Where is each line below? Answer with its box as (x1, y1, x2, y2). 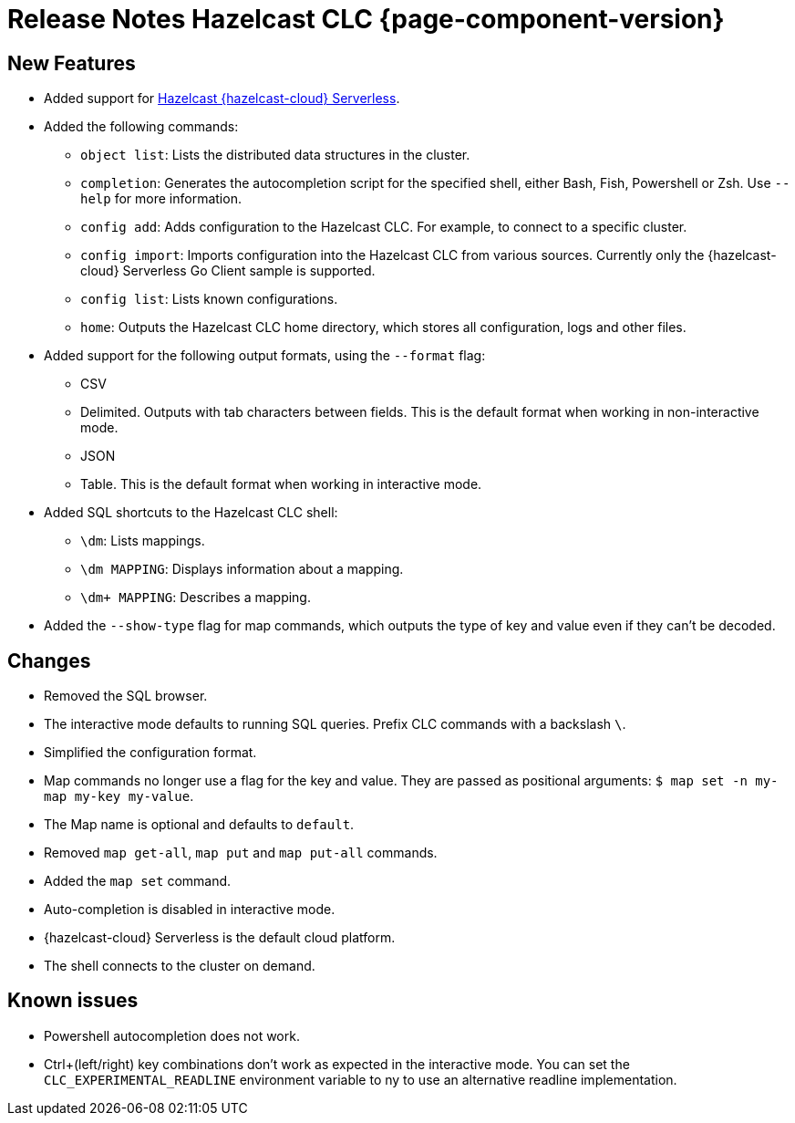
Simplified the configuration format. (44, 744, 257, 761)
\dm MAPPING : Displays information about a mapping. (80, 561, 404, 577)
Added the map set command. (44, 873, 232, 889)
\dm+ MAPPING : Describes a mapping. (80, 589, 311, 606)
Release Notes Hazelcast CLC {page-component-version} (7, 4, 725, 35)
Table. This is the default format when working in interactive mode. (80, 476, 482, 493)
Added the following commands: (44, 119, 239, 135)
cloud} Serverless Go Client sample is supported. (80, 263, 376, 279)
